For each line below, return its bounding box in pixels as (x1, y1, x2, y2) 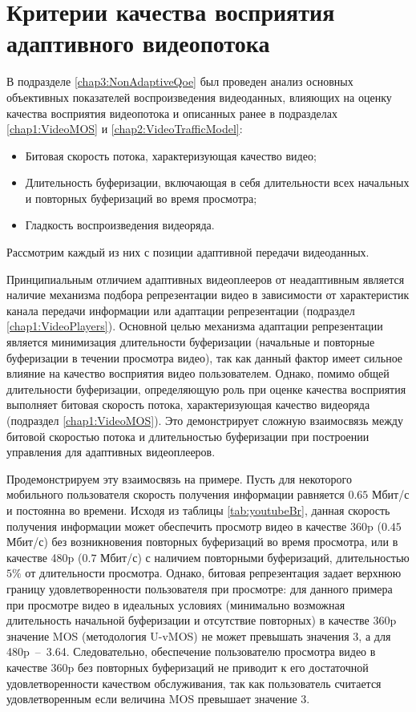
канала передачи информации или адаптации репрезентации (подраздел (6, 301, 355, 318)
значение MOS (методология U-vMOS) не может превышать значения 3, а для (6, 627, 391, 644)
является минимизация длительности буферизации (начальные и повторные (6, 334, 375, 350)
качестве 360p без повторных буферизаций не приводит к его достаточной (6, 658, 369, 675)
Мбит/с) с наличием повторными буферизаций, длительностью (100, 548, 410, 565)
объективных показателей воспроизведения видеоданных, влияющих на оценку (6, 88, 392, 105)
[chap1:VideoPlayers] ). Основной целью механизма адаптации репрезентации (6, 318, 383, 334)
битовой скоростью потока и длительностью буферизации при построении (6, 427, 370, 444)
